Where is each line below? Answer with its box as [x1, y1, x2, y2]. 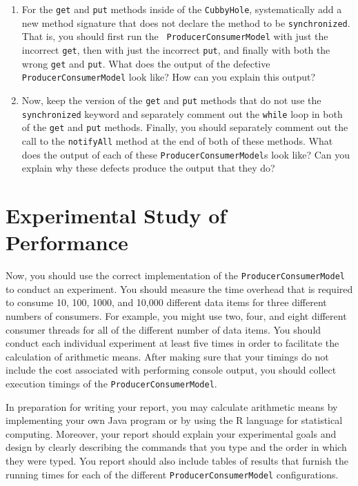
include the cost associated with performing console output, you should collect [6, 363, 337, 377]
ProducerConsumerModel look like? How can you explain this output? [21, 70, 316, 84]
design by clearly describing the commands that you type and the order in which [6, 440, 347, 454]
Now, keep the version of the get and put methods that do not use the [21, 92, 321, 107]
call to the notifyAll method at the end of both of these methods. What [21, 133, 333, 148]
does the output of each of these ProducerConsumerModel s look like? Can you [21, 147, 350, 161]
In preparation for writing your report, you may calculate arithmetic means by [6, 399, 338, 414]
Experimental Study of [6, 201, 227, 229]
